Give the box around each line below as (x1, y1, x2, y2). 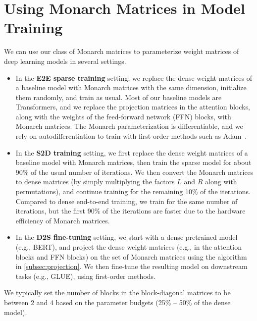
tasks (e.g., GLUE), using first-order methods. (15, 270, 155, 281)
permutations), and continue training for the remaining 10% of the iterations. (15, 186, 251, 197)
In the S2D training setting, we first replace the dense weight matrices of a (15, 147, 248, 158)
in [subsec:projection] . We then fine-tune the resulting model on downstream (15, 261, 248, 271)
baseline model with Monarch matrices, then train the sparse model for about (15, 157, 252, 167)
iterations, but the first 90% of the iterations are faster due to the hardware (15, 206, 246, 216)
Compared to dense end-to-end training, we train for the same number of (15, 196, 238, 206)
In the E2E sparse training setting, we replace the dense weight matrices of (15, 72, 253, 83)
